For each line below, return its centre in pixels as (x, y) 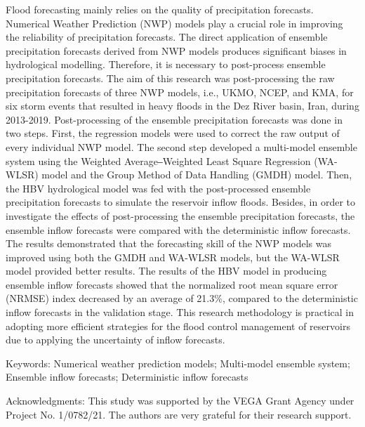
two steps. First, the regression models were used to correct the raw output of (173, 133)
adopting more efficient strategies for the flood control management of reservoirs (178, 326)
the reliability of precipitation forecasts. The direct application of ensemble (167, 37)
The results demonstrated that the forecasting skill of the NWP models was (168, 243)
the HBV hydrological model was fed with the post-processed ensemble (158, 188)
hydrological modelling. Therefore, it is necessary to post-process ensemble (166, 64)
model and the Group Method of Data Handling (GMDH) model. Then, (197, 175)
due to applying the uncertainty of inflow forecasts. (115, 340)
